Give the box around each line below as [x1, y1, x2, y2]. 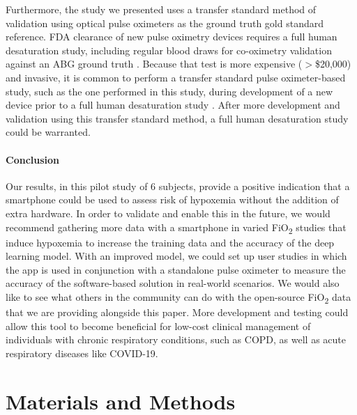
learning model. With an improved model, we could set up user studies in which [6, 249, 347, 263]
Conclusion [6, 152, 60, 166]
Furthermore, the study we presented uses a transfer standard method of [6, 2, 317, 16]
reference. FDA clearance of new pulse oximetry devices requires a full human [6, 29, 337, 44]
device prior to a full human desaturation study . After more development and [6, 97, 340, 112]
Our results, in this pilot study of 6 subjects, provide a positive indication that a [6, 178, 350, 193]
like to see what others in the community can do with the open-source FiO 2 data [6, 290, 351, 306]
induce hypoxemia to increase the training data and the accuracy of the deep [6, 235, 335, 249]
